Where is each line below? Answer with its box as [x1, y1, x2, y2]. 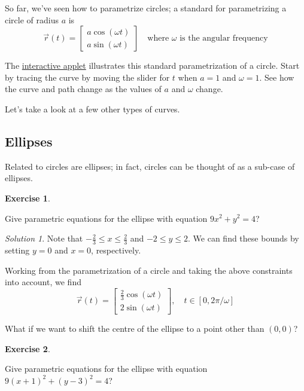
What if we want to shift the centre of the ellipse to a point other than [5, 322, 265, 335]
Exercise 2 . [5, 342, 50, 355]
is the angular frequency [180, 34, 268, 43]
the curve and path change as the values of [5, 83, 162, 95]
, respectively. [91, 243, 141, 256]
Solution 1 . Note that [5, 232, 83, 245]
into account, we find [5, 276, 81, 288]
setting [5, 243, 30, 256]
